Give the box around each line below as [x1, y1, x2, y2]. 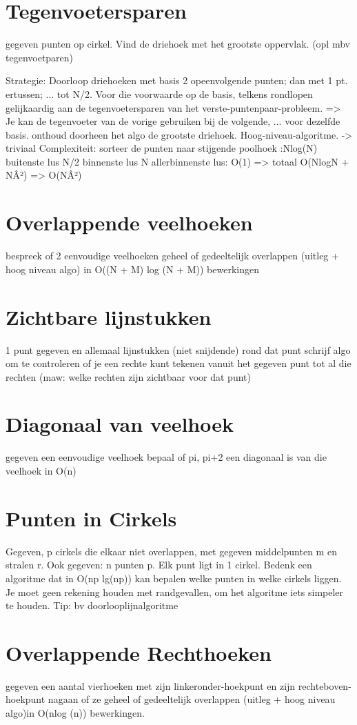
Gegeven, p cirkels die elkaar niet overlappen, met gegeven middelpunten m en [6, 544, 337, 558]
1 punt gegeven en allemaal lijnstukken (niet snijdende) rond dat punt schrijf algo [6, 342, 351, 357]
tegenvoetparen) [6, 50, 74, 64]
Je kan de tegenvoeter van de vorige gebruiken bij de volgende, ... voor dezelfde [6, 114, 340, 128]
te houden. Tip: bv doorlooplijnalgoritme [6, 598, 178, 613]
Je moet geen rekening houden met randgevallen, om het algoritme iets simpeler [6, 584, 344, 599]
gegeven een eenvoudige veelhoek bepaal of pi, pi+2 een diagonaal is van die [6, 450, 327, 464]
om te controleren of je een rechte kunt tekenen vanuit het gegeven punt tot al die [6, 356, 351, 370]
